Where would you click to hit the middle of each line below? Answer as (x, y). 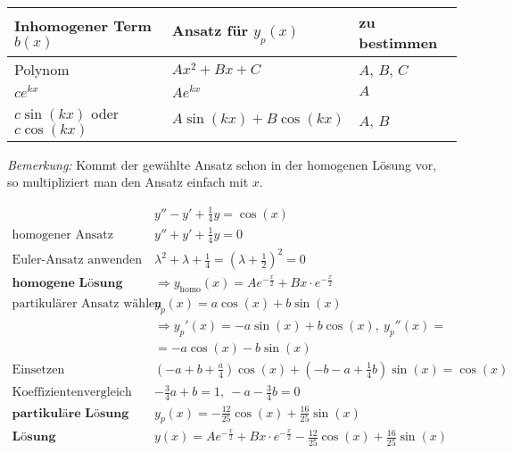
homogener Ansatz (62, 235)
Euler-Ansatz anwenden (77, 260)
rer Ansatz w (97, 304)
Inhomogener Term (83, 25)
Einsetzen (38, 369)
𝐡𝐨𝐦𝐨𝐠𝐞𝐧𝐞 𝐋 (50, 284)
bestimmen (398, 42)
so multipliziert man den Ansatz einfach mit (128, 182)
